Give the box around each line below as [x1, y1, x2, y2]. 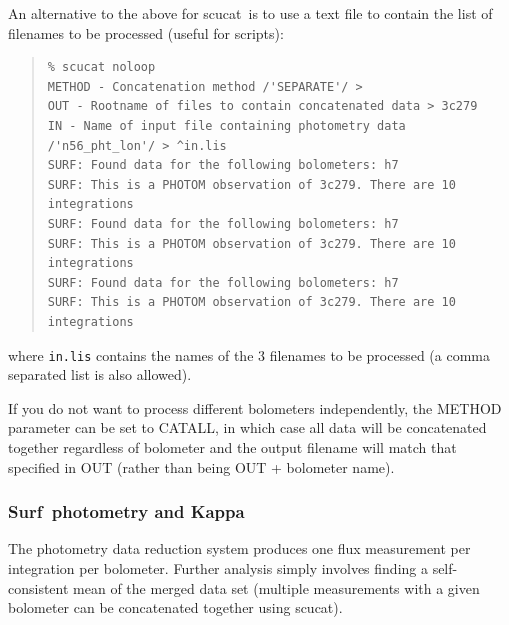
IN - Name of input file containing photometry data [47, 118, 406, 133]
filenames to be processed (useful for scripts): [8, 22, 284, 43]
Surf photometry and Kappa [8, 499, 245, 524]
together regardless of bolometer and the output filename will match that [8, 436, 457, 457]
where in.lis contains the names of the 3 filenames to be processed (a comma [8, 344, 491, 365]
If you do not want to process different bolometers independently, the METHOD [8, 397, 502, 418]
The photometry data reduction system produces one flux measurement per [8, 538, 471, 559]
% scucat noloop [47, 60, 156, 75]
